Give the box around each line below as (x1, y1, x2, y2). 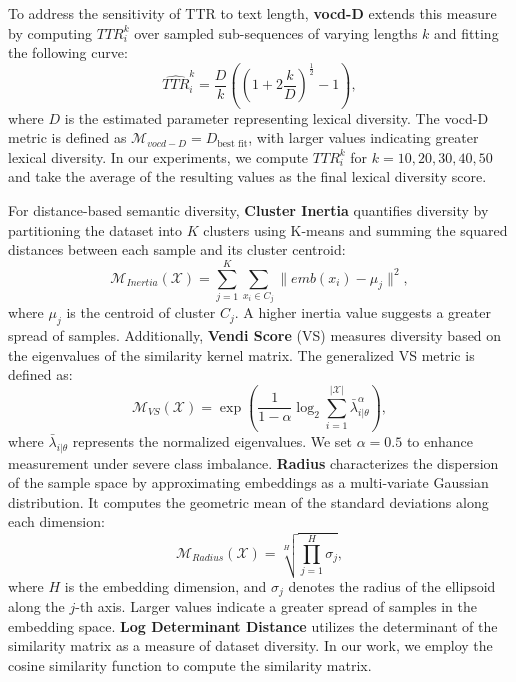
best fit (217, 138, 248, 149)
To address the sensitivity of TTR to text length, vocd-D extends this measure (8, 3, 497, 23)
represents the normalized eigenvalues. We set (72, 430, 353, 451)
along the (8, 596, 65, 617)
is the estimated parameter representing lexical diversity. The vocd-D (64, 107, 489, 128)
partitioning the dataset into (8, 219, 182, 240)
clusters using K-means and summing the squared (203, 219, 508, 240)
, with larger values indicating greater (248, 127, 479, 148)
